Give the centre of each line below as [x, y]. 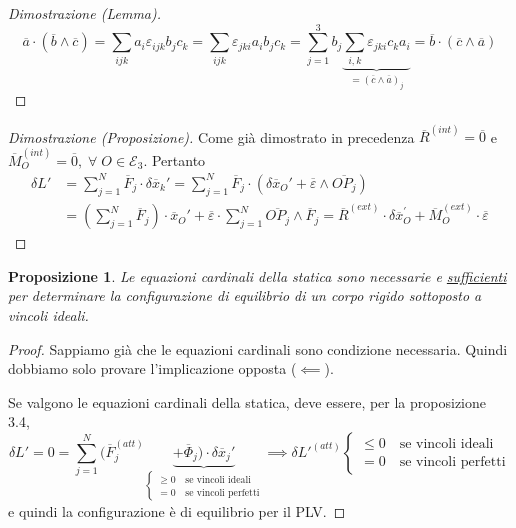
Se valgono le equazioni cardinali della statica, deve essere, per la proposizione [247, 401]
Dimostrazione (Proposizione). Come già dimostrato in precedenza [211, 136]
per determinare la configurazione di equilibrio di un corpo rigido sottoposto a [245, 295]
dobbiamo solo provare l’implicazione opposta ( [152, 368]
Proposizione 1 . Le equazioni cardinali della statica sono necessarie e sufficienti [257, 275]
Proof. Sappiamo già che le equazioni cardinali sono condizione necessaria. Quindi [258, 348]
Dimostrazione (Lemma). [85, 13]
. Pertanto [174, 159]
